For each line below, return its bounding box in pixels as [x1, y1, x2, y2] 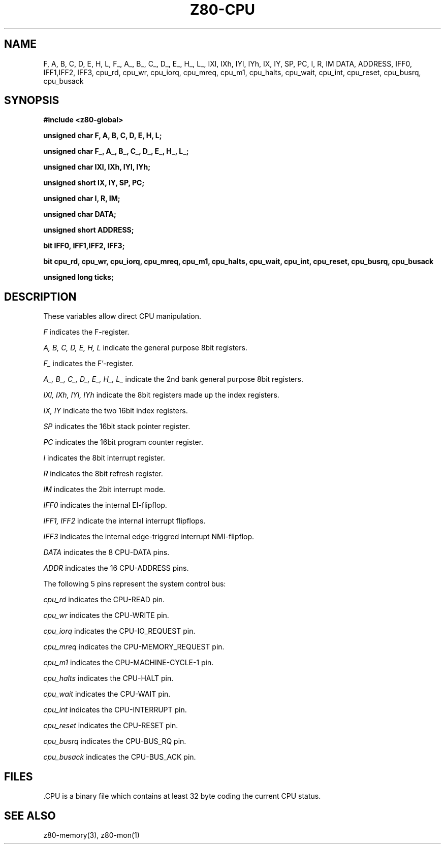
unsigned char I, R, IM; [43, 194, 120, 203]
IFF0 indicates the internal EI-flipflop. [43, 501, 167, 510]
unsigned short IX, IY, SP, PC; [43, 178, 145, 187]
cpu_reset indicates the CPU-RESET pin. [43, 721, 178, 730]
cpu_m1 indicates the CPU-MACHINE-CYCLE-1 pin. [43, 658, 214, 667]
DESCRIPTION [4, 290, 77, 303]
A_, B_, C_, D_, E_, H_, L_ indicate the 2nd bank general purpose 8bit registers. [43, 375, 303, 384]
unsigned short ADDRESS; [43, 225, 134, 235]
